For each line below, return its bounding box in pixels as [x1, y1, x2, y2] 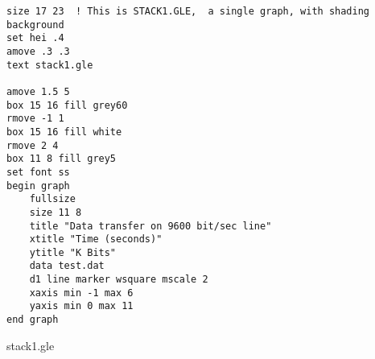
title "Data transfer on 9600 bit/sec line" [29, 220, 272, 232]
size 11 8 [29, 206, 82, 218]
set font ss [6, 166, 70, 178]
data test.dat [29, 260, 105, 272]
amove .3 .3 [6, 45, 70, 57]
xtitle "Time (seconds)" [29, 233, 163, 246]
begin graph [6, 179, 70, 192]
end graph [6, 314, 59, 326]
